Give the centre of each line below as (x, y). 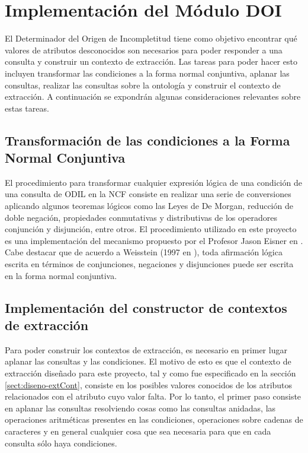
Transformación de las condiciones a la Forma (147, 140)
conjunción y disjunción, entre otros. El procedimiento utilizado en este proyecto (151, 229)
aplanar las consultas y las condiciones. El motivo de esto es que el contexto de (148, 361)
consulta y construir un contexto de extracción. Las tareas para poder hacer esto (151, 61)
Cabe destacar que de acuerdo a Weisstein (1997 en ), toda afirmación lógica (144, 252)
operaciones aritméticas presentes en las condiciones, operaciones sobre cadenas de (154, 419)
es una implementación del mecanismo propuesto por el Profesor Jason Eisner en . (154, 240)
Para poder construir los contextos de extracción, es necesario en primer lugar (146, 349)
